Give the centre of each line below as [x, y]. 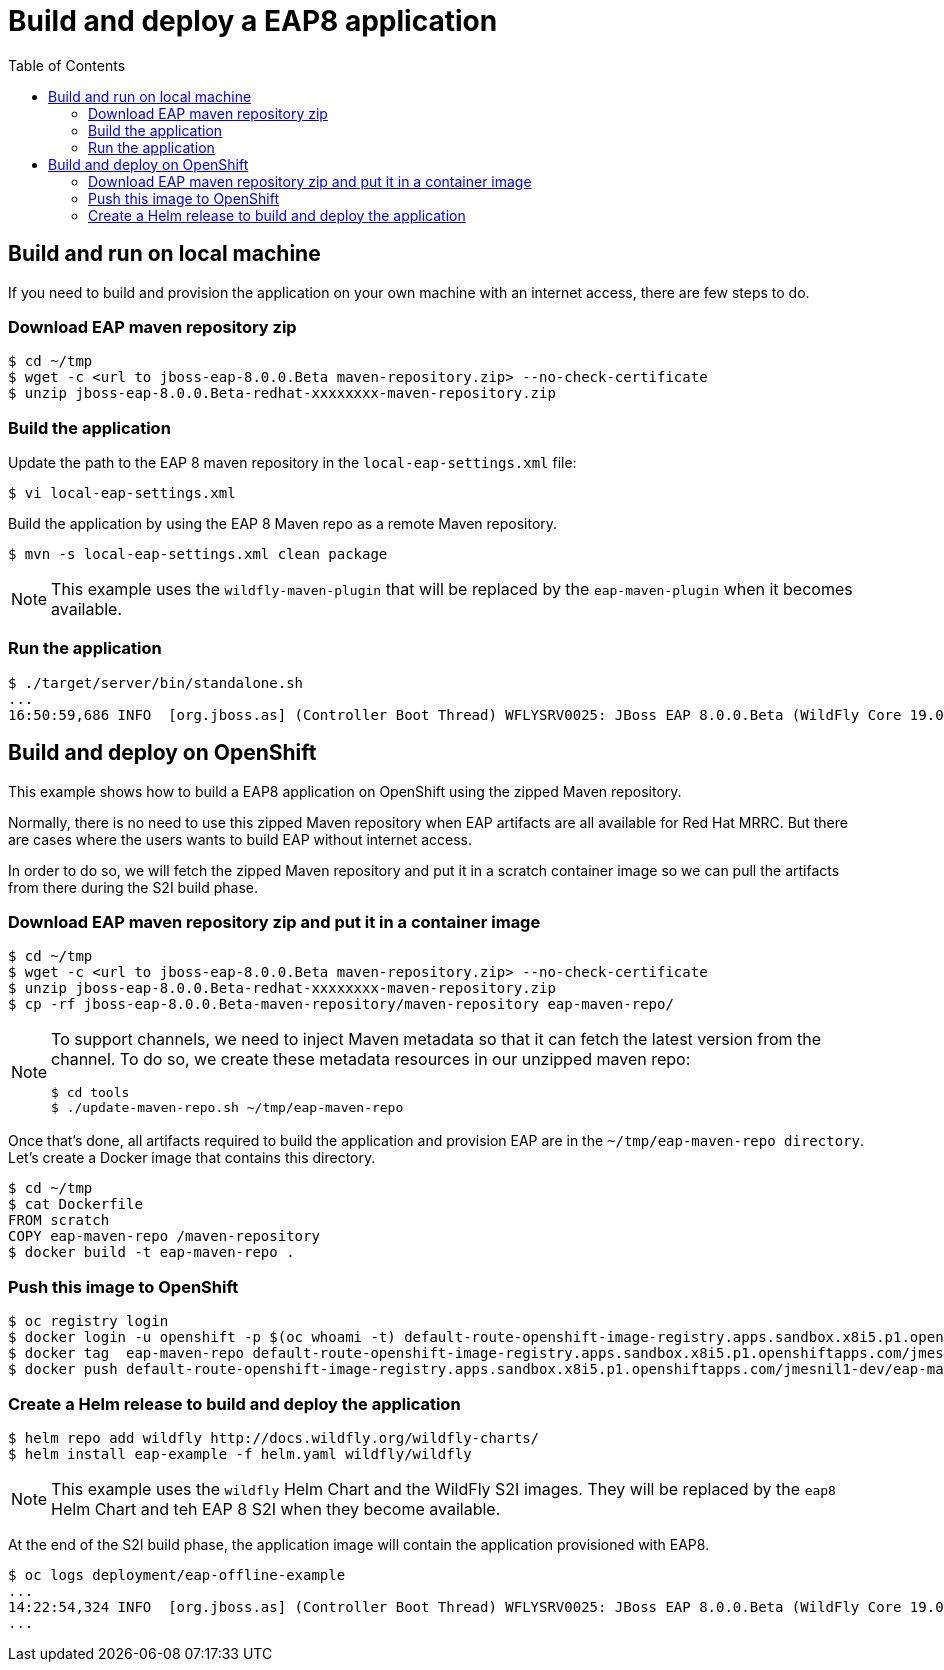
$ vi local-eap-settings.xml [122, 493]
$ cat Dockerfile [75, 1204]
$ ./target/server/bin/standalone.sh [156, 682]
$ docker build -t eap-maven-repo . [151, 1252]
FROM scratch [59, 1220]
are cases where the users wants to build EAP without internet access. [240, 839]
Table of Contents [67, 65]
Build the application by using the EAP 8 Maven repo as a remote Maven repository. [283, 524]
